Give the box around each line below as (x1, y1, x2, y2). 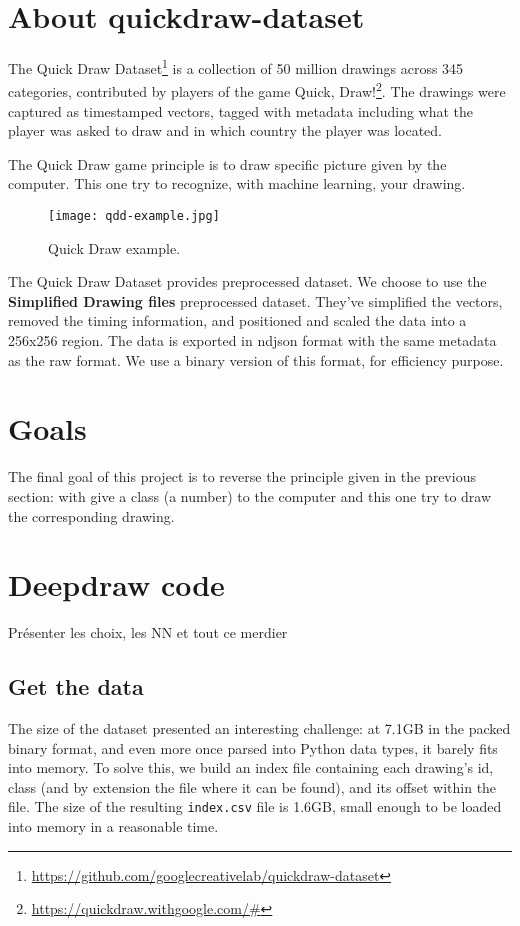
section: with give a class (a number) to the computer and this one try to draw (8, 485, 492, 506)
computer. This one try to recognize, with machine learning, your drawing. (8, 173, 466, 194)
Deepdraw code (8, 564, 225, 605)
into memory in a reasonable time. (8, 816, 219, 837)
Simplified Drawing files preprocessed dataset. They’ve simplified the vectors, (8, 290, 503, 311)
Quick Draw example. (48, 237, 181, 258)
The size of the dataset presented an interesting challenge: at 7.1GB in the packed (8, 718, 511, 739)
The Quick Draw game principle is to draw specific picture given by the (8, 153, 447, 174)
